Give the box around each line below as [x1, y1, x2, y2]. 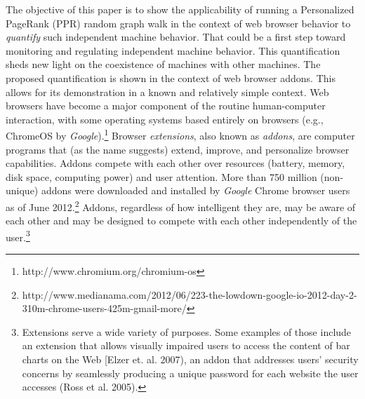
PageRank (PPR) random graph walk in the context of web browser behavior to [6, 15, 351, 30]
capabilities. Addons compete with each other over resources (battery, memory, [6, 156, 345, 170]
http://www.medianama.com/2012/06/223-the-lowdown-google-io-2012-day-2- [22, 287, 357, 302]
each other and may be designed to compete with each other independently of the [6, 213, 357, 228]
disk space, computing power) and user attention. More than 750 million [6, 169, 317, 184]
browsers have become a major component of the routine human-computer [6, 98, 326, 113]
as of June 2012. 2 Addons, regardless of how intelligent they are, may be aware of [6, 197, 356, 214]
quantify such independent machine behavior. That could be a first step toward [6, 29, 346, 44]
